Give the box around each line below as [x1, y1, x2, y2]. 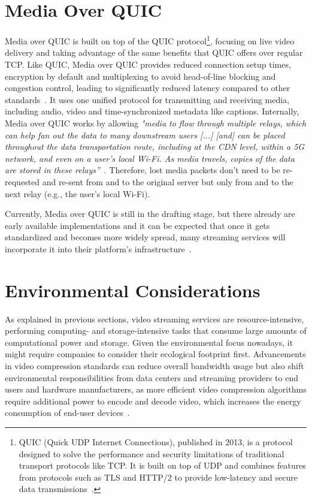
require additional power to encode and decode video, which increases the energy [5, 394, 301, 407]
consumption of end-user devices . [5, 406, 130, 419]
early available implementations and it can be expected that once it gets [5, 219, 270, 231]
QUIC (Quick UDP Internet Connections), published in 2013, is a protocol [19, 435, 293, 448]
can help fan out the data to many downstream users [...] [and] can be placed [5, 128, 285, 141]
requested [5, 175, 40, 188]
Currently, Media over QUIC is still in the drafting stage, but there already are [5, 207, 295, 220]
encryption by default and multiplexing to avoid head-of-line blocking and [5, 70, 276, 82]
